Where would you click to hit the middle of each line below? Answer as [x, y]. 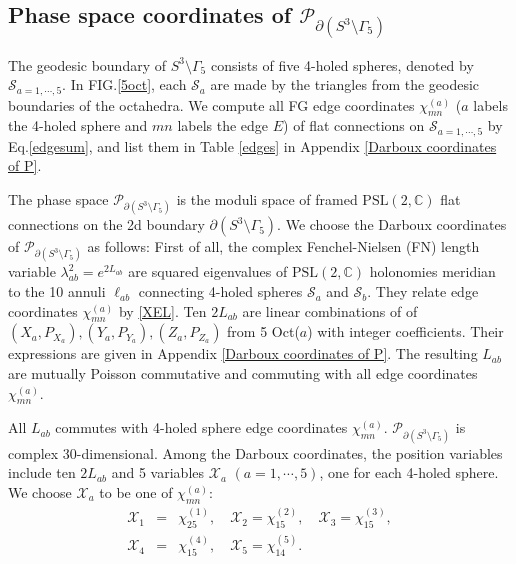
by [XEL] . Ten [162, 310]
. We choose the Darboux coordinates [392, 224]
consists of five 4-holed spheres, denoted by [342, 64]
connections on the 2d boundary [106, 224]
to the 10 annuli [57, 291]
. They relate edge [423, 291]
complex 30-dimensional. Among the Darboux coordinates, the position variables [255, 452]
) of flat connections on [354, 125]
